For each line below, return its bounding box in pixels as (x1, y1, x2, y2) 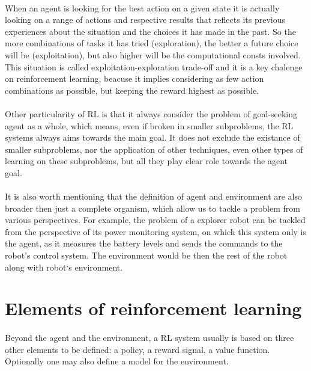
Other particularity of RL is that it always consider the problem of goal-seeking (5, 107, 298, 120)
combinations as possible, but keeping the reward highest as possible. (5, 84, 259, 96)
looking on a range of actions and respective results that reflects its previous (5, 13, 285, 26)
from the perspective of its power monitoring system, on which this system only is (5, 225, 307, 238)
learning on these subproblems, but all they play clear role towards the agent (5, 155, 288, 167)
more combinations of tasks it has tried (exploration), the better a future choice (5, 37, 298, 49)
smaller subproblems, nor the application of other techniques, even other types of (5, 143, 303, 155)
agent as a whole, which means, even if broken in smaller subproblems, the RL (5, 119, 294, 132)
